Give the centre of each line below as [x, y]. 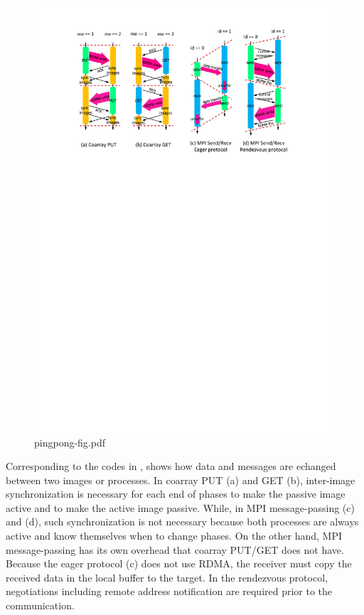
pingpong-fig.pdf [70, 442]
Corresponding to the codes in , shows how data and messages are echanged [171, 466]
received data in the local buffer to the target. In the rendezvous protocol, [167, 577]
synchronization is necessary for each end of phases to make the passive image [176, 494]
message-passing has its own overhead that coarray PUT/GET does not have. [175, 549]
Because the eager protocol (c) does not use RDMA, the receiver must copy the [179, 563]
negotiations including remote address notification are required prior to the [169, 591]
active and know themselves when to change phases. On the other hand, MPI [174, 536]
